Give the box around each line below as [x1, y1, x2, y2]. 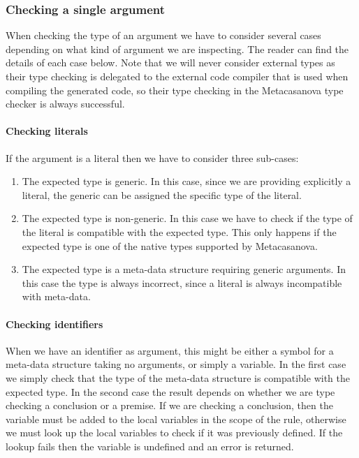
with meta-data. [22, 289, 91, 304]
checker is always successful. [6, 96, 125, 111]
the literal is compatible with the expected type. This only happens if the [22, 224, 337, 239]
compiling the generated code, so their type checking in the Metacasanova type [6, 82, 344, 97]
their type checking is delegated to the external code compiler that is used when [6, 69, 349, 83]
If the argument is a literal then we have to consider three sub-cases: [6, 150, 299, 165]
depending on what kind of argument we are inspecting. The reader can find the [6, 41, 349, 56]
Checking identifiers [6, 316, 103, 331]
